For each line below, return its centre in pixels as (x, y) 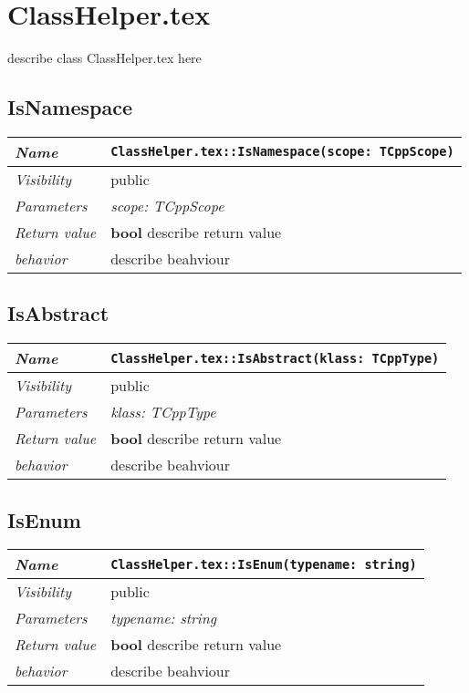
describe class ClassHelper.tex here (104, 58)
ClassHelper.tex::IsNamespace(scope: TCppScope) (282, 152)
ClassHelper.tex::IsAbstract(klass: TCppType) (275, 358)
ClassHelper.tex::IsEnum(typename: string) (264, 564)
